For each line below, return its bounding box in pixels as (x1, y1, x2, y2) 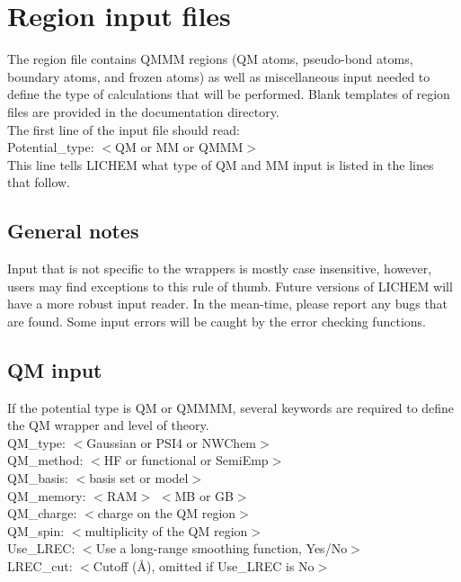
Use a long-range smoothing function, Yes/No (95, 539, 348, 558)
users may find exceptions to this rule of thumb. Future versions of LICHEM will (7, 276, 453, 295)
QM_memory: (7, 486, 86, 505)
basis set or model (89, 469, 189, 488)
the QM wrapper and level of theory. (7, 416, 209, 434)
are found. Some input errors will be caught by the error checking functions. (7, 311, 426, 330)
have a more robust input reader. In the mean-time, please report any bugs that (7, 294, 448, 313)
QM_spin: (7, 521, 65, 540)
